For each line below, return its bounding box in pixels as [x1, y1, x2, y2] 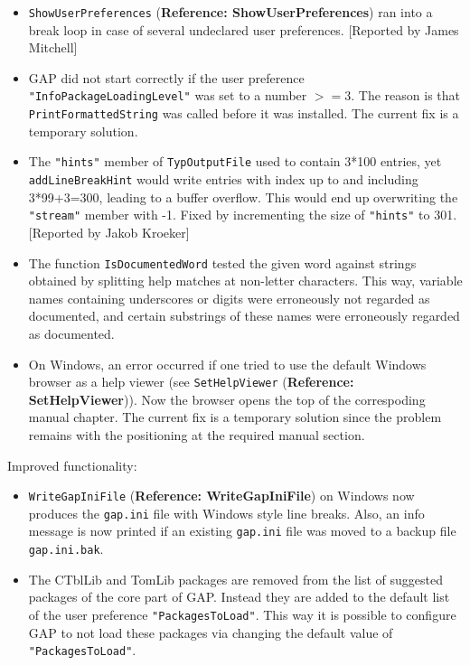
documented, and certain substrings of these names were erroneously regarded [28, 306, 460, 325]
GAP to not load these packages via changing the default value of [28, 623, 393, 642]
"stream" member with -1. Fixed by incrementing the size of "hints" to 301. [28, 205, 457, 224]
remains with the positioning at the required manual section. [28, 425, 365, 444]
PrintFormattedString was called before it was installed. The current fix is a [28, 104, 459, 123]
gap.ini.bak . [28, 539, 104, 558]
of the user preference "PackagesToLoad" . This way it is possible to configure [28, 604, 456, 623]
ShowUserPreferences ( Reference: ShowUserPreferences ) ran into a [28, 3, 433, 21]
